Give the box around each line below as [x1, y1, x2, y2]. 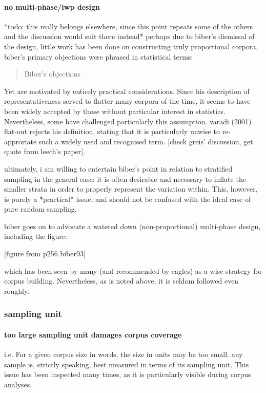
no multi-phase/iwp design [4, 1, 100, 12]
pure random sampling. [4, 203, 77, 214]
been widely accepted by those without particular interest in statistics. [4, 105, 226, 116]
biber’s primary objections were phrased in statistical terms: [4, 51, 193, 62]
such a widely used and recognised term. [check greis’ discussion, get [38, 136, 253, 146]
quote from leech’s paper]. [4, 146, 86, 157]
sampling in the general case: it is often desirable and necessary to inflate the [4, 173, 246, 184]
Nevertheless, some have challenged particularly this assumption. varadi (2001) [4, 116, 252, 126]
